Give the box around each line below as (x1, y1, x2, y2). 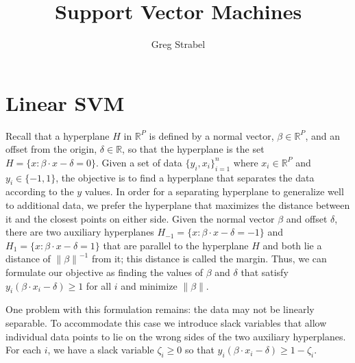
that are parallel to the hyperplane (103, 238, 249, 252)
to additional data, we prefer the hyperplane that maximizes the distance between (5, 198, 350, 212)
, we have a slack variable (47, 342, 154, 357)
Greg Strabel (151, 37, 206, 51)
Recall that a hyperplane (5, 128, 110, 142)
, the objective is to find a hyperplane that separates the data (56, 170, 315, 184)
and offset (286, 211, 328, 225)
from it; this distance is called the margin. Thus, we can (91, 251, 327, 266)
